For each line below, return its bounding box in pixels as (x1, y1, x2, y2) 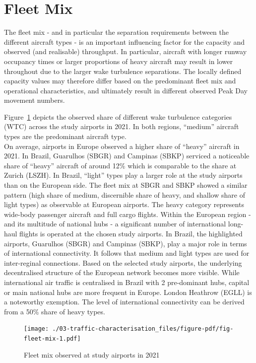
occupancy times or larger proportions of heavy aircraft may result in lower (4, 56, 233, 66)
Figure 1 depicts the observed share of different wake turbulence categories (4, 111, 232, 122)
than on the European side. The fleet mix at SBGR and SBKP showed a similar (4, 180, 248, 190)
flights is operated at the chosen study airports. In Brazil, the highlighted (19, 228, 243, 238)
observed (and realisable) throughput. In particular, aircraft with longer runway (4, 46, 247, 57)
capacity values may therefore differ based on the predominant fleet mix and (4, 75, 236, 86)
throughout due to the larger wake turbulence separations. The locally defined (4, 66, 242, 76)
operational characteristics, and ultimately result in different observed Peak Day (4, 85, 248, 95)
